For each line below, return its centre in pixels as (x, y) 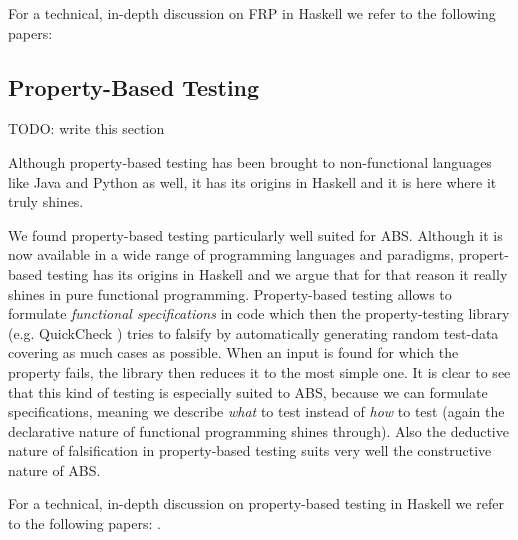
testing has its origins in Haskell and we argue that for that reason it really (277, 273)
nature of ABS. (54, 469)
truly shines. (46, 201)
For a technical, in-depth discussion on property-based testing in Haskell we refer (256, 503)
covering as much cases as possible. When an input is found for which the (233, 352)
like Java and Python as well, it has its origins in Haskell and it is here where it (252, 181)
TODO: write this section (86, 128)
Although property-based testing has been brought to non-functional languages (250, 161)
